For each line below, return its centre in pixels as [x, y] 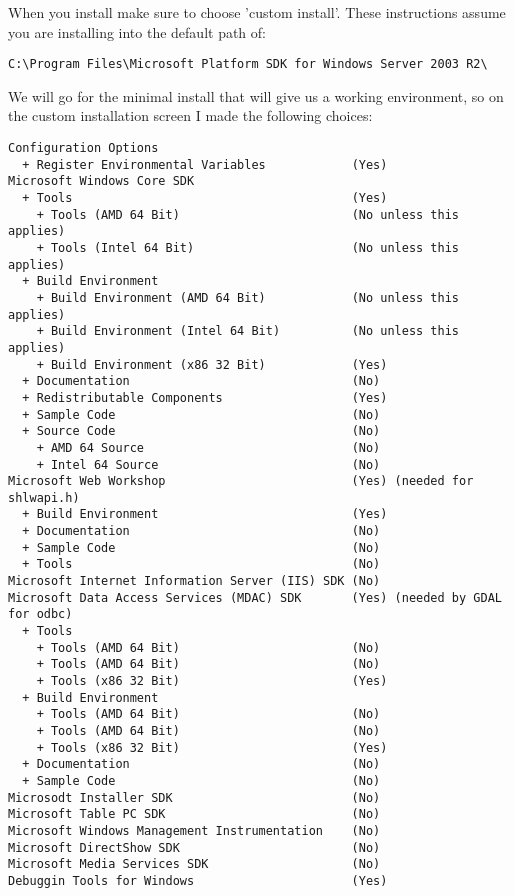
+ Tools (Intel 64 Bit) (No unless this [248, 247]
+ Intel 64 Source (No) [208, 464]
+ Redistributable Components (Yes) [205, 397]
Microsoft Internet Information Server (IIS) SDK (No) [194, 581]
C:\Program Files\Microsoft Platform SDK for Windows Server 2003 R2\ [248, 64]
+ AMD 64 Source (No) [208, 447]
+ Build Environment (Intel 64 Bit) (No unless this [248, 331]
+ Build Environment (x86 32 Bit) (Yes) [212, 364]
